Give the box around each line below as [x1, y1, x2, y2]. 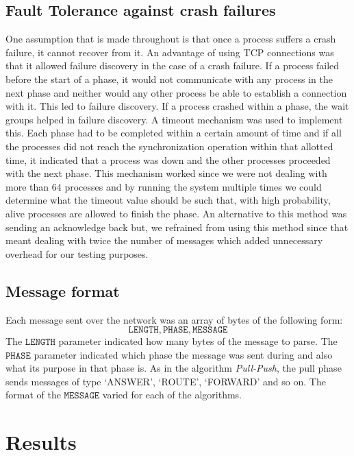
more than [5, 179, 49, 193]
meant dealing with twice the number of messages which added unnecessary [5, 233, 323, 248]
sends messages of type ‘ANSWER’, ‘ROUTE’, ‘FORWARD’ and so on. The [5, 374, 326, 388]
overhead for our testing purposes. [5, 246, 149, 261]
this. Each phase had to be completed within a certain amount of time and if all [5, 125, 342, 140]
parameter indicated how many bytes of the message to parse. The [58, 334, 338, 348]
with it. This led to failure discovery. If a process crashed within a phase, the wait [5, 99, 349, 113]
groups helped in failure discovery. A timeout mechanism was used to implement [5, 112, 343, 126]
